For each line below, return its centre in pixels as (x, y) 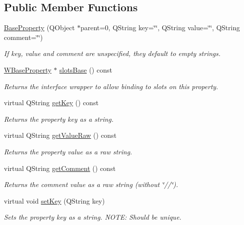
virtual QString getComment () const (60, 168)
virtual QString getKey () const (51, 103)
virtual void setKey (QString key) (54, 200)
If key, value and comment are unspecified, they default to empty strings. (112, 53)
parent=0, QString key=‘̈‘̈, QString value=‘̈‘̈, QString (160, 28)
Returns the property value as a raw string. (68, 151)
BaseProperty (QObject (40, 28)
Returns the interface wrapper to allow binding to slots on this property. (111, 86)
